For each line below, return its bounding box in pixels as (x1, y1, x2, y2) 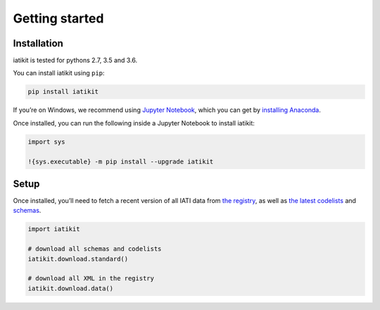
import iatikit (27, 225, 80, 233)
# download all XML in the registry (27, 275, 155, 283)
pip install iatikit (27, 88, 99, 96)
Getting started (13, 11, 104, 26)
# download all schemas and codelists (27, 245, 162, 253)
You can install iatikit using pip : (13, 69, 105, 77)
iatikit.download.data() (27, 284, 114, 292)
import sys (27, 137, 65, 146)
